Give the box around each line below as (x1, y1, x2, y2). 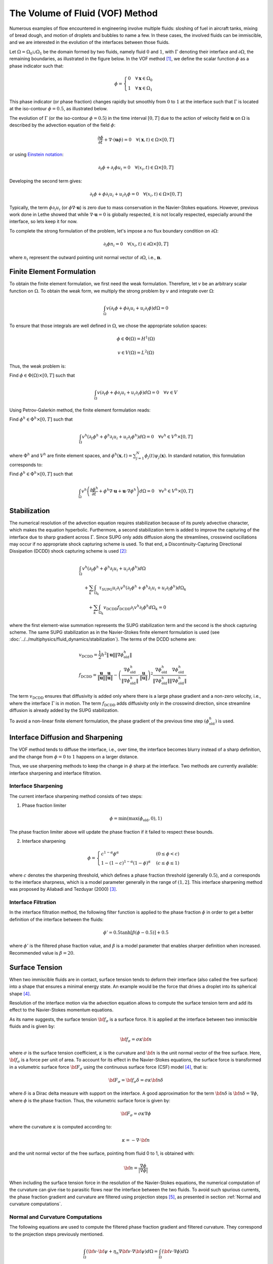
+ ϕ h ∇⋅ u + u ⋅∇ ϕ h (99, 487, 136, 494)
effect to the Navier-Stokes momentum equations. (9, 1007, 114, 1013)
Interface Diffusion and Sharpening (9, 733, 123, 742)
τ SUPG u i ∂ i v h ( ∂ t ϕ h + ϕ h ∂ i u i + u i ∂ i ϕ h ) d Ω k (99, 584, 187, 592)
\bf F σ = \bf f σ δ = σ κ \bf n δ (108, 1077, 164, 1084)
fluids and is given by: (9, 1023, 55, 1029)
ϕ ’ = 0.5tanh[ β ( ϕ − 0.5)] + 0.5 (103, 930, 169, 935)
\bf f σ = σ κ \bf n (120, 1036, 152, 1044)
